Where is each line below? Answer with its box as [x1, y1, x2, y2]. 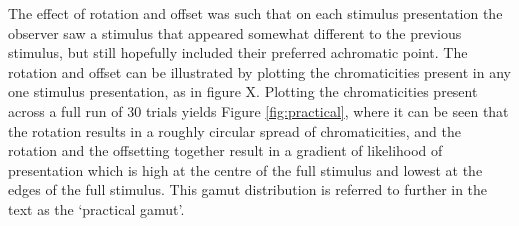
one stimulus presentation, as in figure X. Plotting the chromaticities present [8, 81, 478, 102]
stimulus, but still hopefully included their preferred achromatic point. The [8, 42, 468, 63]
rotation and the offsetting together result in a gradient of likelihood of [8, 140, 443, 161]
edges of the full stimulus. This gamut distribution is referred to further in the [8, 179, 488, 200]
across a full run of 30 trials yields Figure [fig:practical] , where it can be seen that [8, 100, 509, 121]
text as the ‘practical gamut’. [8, 198, 185, 219]
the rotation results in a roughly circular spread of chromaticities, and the [8, 120, 461, 141]
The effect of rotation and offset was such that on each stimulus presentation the [8, 3, 503, 23]
